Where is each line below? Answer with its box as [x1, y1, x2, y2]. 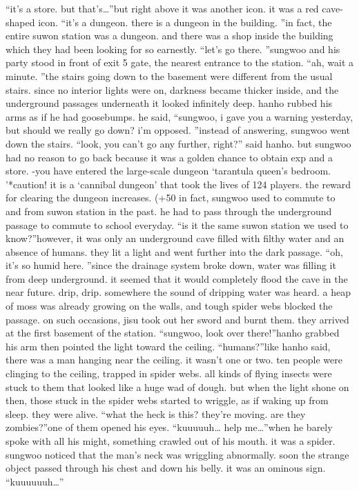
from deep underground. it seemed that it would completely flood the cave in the [6, 271, 348, 285]
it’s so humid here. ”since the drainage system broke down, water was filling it [6, 258, 336, 272]
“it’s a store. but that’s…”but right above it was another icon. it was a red [6, 1, 319, 15]
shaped [6, 14, 35, 29]
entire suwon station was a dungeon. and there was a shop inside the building [6, 28, 333, 43]
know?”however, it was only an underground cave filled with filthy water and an [6, 231, 345, 245]
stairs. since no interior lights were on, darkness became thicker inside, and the [6, 82, 339, 97]
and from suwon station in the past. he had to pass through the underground [6, 203, 332, 218]
